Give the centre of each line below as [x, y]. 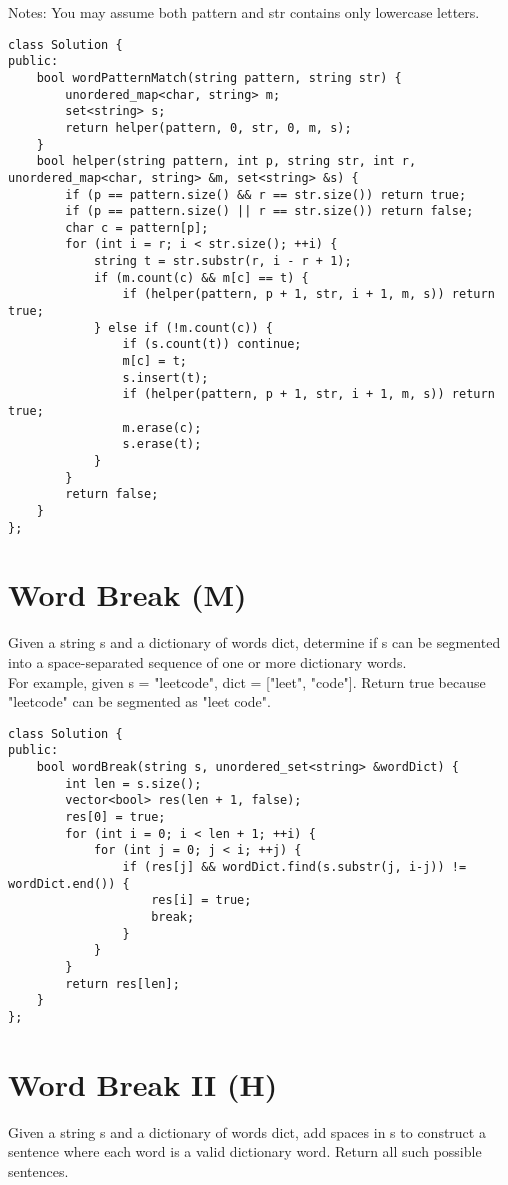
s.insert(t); [165, 377]
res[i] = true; [201, 900]
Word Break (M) [127, 594]
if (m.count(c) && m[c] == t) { [201, 277]
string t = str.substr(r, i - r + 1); [222, 261]
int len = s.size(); [133, 783]
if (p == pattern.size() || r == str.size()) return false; [269, 211]
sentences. [38, 1170]
